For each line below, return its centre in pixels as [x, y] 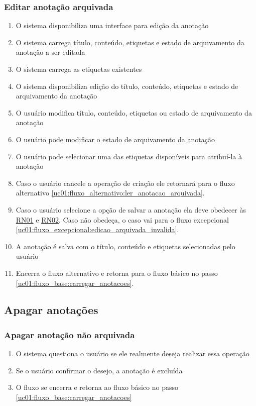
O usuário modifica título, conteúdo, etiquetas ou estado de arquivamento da [134, 112]
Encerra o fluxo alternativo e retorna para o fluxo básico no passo [117, 273]
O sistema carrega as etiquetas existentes [79, 69]
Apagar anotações [51, 310]
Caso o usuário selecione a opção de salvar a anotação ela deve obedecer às [131, 209]
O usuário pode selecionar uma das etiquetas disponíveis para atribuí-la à [129, 156]
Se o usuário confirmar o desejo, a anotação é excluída [99, 370]
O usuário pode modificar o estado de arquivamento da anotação [115, 139]
